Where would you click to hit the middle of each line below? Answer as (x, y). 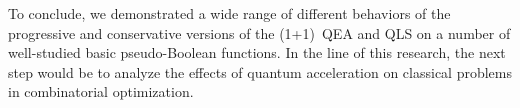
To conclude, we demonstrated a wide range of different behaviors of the (229, 13)
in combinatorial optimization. (101, 91)
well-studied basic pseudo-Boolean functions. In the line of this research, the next (257, 52)
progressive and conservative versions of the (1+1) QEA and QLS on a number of (259, 32)
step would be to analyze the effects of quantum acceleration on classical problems (260, 71)
